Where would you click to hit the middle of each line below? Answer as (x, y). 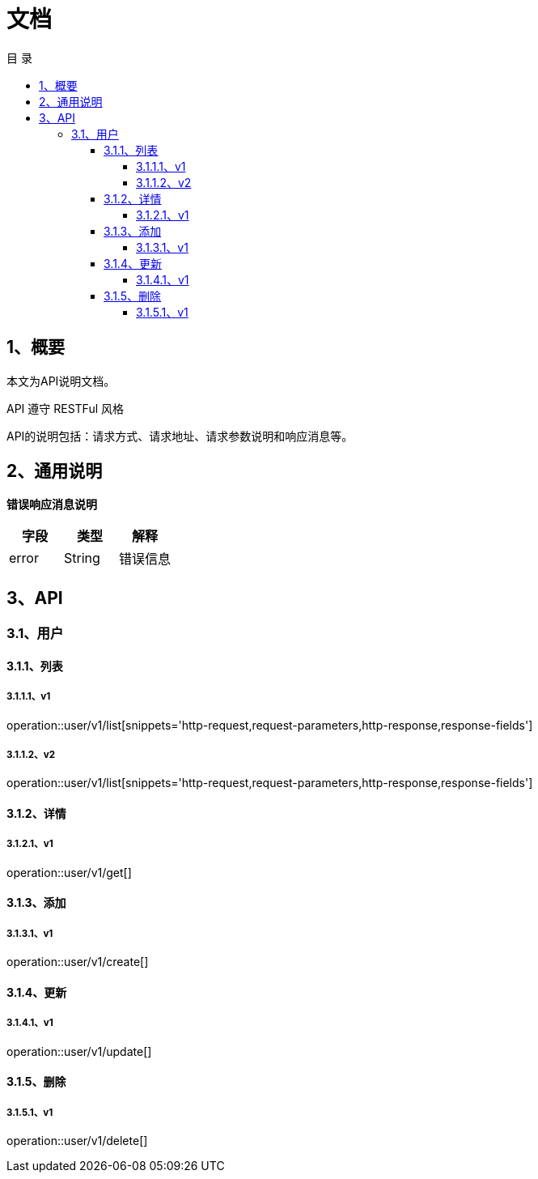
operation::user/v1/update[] (79, 1051)
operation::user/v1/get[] (69, 872)
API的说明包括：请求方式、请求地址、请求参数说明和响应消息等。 (180, 436)
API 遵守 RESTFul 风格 (66, 408)
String (82, 558)
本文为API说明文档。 (61, 381)
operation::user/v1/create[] (78, 962)
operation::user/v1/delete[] (77, 1141)
